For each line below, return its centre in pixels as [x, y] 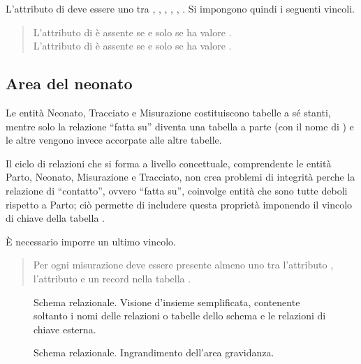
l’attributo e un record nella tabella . [112, 278]
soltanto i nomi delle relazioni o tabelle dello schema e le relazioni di [180, 316]
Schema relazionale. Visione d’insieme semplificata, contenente [167, 302]
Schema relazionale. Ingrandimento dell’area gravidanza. [154, 352]
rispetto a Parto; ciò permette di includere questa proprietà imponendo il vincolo [179, 204]
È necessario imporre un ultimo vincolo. [91, 241]
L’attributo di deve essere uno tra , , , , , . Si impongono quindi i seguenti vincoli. [180, 8]
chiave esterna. [65, 329]
